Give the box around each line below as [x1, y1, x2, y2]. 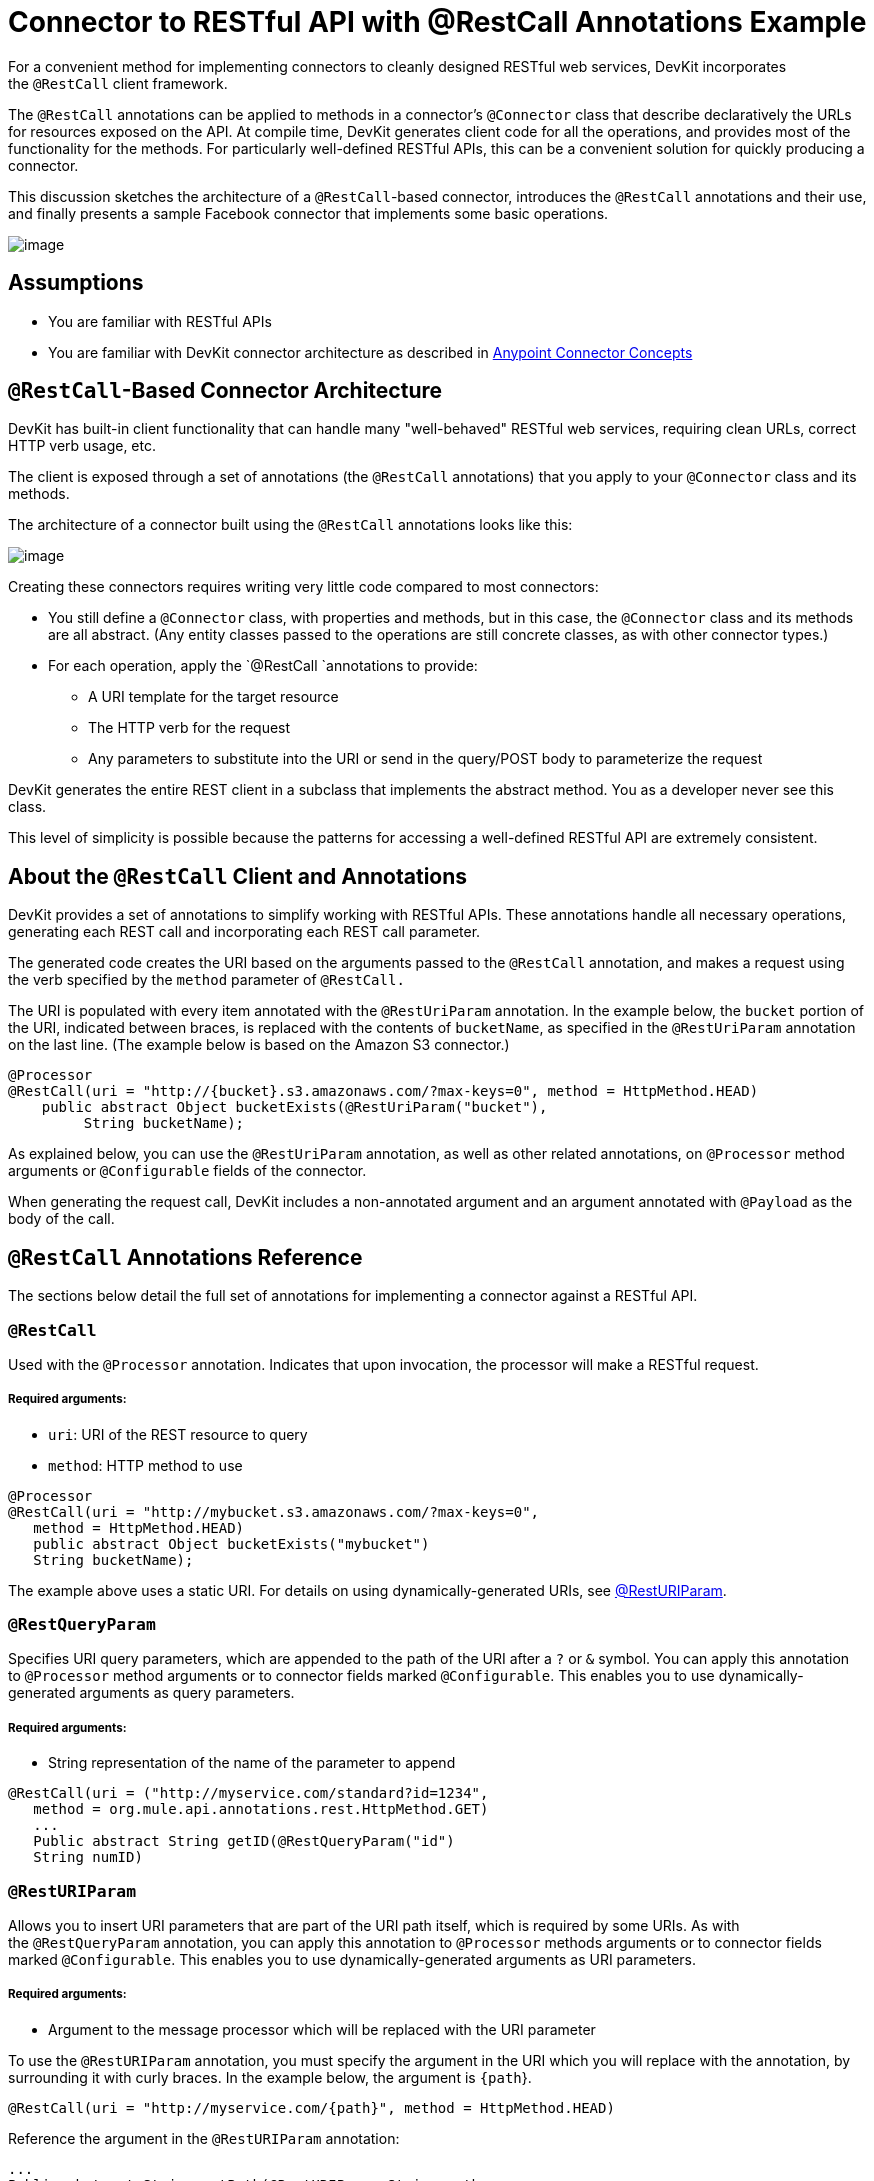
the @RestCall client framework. [8, 74, 228, 92]
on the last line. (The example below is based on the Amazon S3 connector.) [8, 1036, 510, 1054]
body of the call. [8, 1210, 115, 1228]
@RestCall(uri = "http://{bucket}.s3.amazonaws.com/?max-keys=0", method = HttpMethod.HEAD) [8, 1083, 759, 1100]
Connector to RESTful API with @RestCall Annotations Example [8, 5, 867, 39]
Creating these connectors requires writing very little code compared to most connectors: [8, 578, 599, 596]
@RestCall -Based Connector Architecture [8, 378, 443, 404]
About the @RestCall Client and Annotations [8, 863, 468, 889]
